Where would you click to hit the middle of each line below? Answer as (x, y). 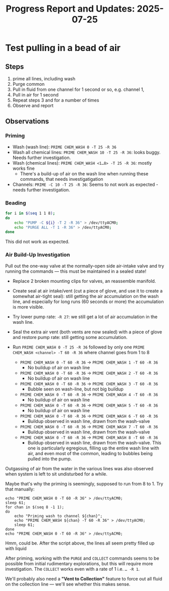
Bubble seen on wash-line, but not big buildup (75, 389)
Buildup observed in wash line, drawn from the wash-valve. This (94, 442)
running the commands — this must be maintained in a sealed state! (76, 271)
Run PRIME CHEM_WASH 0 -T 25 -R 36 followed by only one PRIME (78, 347)
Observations (27, 121)
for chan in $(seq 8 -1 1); (35, 507)
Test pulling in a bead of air (63, 48)
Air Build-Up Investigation (38, 255)
